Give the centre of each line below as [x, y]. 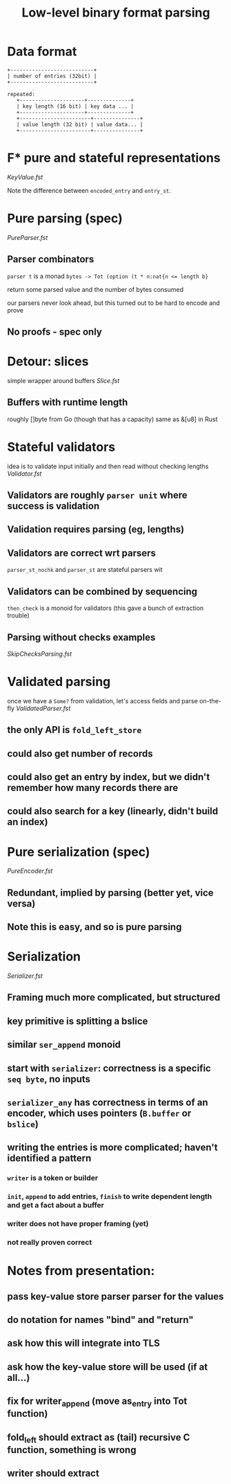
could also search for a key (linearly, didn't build [113, 811]
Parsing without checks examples [81, 637]
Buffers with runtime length [68, 402]
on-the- [210, 701]
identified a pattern [49, 1159]
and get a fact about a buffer [56, 1205]
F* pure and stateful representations [114, 158]
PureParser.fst [28, 237]
